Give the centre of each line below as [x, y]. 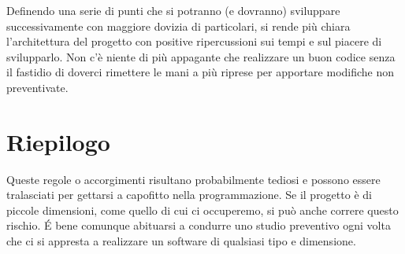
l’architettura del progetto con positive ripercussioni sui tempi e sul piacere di [194, 41]
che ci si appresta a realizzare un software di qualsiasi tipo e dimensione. [181, 241]
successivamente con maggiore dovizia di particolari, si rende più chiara [178, 26]
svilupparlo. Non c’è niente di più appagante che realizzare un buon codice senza [201, 56]
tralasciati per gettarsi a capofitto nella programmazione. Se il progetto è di [189, 195]
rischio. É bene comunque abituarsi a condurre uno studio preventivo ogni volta [199, 225]
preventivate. [37, 87]
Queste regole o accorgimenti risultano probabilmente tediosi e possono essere [193, 179]
